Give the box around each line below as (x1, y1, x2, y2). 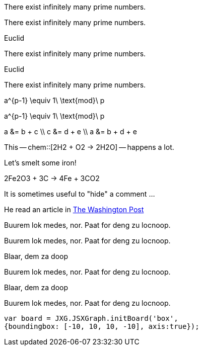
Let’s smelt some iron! (4, 158, 77, 167)
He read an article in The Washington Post (4, 205, 144, 214)
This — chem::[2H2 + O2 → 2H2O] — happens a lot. (4, 143, 174, 151)
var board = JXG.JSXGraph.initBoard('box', (4, 314, 178, 322)
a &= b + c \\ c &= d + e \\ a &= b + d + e (4, 127, 137, 136)
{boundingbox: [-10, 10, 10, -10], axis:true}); (4, 322, 199, 330)
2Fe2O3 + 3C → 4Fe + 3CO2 (4, 174, 100, 183)
